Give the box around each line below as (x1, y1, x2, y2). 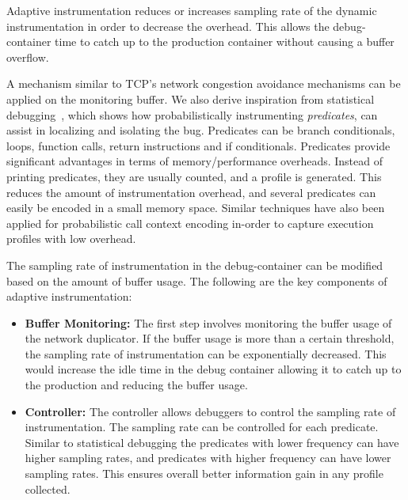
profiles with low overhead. (6, 230, 136, 247)
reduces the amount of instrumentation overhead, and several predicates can (6, 184, 376, 200)
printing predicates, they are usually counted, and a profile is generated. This (6, 168, 382, 184)
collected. (25, 480, 71, 497)
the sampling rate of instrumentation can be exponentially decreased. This (25, 345, 387, 362)
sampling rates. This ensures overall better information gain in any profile (25, 465, 383, 482)
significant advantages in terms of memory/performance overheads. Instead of (6, 153, 383, 169)
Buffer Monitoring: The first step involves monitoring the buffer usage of (25, 314, 392, 331)
